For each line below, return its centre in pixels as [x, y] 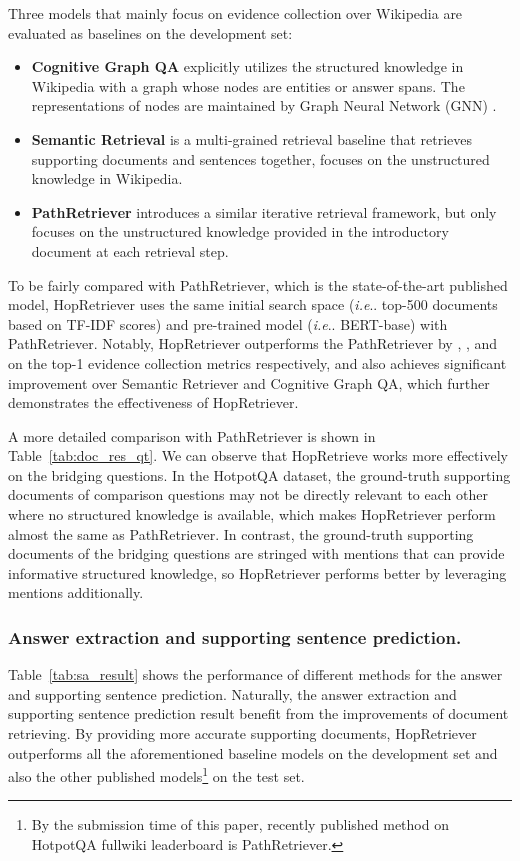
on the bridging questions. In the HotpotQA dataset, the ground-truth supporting [259, 474]
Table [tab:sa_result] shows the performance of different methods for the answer [255, 674]
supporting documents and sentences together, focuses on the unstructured [260, 158]
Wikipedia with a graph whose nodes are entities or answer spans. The [248, 85]
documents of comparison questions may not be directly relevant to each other [248, 494]
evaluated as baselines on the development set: [150, 32]
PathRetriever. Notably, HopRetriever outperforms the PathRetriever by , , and [253, 343]
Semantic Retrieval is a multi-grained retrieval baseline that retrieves [252, 138]
